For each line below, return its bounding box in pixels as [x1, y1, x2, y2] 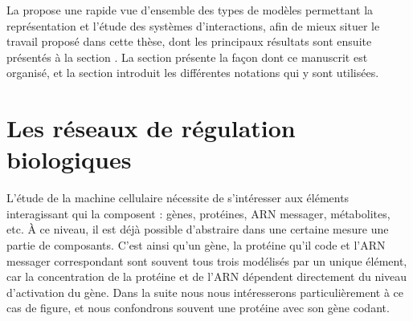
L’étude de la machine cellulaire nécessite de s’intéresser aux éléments [6, 189, 350, 206]
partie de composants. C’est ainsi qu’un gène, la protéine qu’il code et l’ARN [6, 237, 386, 254]
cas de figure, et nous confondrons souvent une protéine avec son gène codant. [6, 299, 390, 316]
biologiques [6, 143, 132, 176]
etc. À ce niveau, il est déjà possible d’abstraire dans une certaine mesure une [6, 221, 389, 238]
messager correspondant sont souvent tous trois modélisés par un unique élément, [6, 252, 407, 269]
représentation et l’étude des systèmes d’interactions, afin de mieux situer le [6, 17, 380, 34]
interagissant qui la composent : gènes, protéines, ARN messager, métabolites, [6, 205, 391, 221]
